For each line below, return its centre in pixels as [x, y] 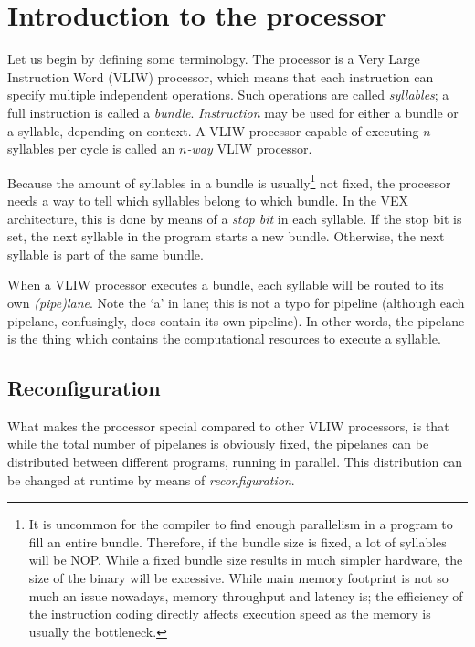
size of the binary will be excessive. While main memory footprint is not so [238, 578]
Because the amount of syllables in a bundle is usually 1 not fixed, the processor [229, 181]
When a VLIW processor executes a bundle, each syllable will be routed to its [226, 285]
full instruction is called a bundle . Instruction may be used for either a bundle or [233, 112]
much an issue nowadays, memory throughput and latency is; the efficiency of [246, 595]
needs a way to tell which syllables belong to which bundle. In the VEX [208, 200]
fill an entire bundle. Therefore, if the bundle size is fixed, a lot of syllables [237, 541]
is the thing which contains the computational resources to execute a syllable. [224, 339]
